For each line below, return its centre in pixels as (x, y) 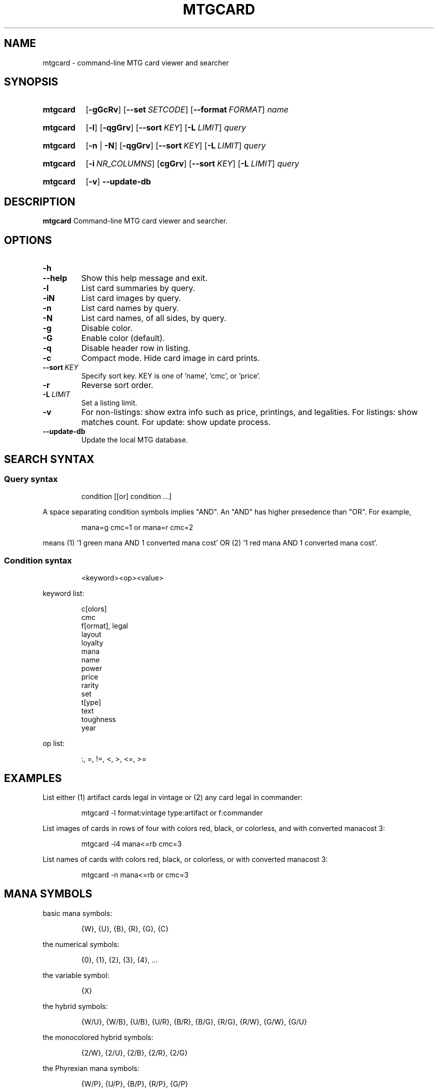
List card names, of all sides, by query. (154, 318)
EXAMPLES (33, 778)
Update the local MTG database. (134, 440)
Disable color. (107, 328)
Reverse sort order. (117, 385)
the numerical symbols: (81, 944)
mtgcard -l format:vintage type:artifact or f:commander (172, 812)
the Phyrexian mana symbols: (91, 1068)
